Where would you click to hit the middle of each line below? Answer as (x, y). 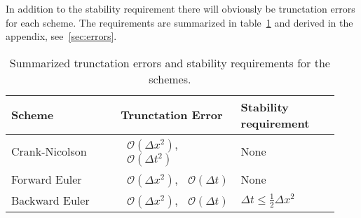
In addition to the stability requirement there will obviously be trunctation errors (180, 8)
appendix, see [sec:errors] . (61, 36)
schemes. (170, 79)
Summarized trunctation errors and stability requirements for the (170, 62)
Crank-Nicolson (49, 151)
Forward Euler (47, 179)
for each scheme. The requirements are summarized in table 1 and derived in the (179, 22)
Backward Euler (50, 200)
